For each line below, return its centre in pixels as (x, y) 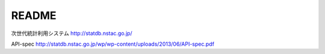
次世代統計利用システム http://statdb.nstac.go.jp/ (72, 33)
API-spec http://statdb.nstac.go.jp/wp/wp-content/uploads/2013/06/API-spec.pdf (113, 44)
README (34, 15)
